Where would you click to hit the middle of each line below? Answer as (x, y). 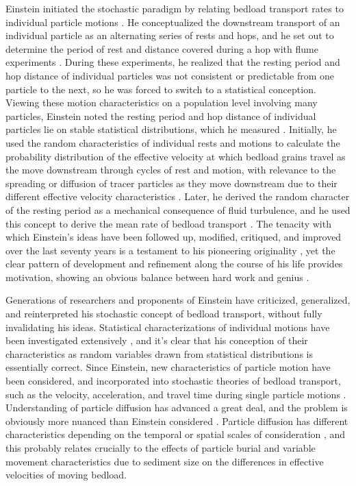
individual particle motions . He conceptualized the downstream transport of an (173, 22)
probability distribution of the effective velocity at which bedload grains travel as (176, 156)
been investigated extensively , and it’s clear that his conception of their (157, 340)
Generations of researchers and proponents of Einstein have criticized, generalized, (178, 300)
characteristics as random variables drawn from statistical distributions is (159, 353)
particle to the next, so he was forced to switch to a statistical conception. (161, 89)
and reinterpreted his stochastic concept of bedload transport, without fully (164, 314)
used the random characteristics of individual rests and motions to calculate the (173, 142)
